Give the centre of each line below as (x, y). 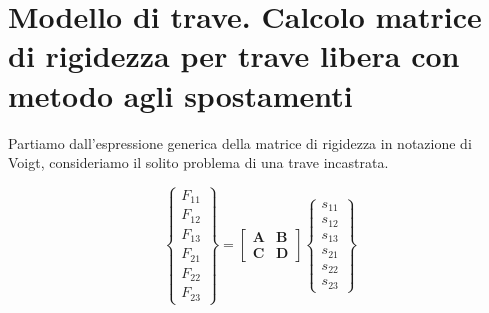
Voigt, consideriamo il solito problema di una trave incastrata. (198, 162)
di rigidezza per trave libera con (234, 55)
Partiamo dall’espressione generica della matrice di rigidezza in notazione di (240, 142)
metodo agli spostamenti (180, 94)
